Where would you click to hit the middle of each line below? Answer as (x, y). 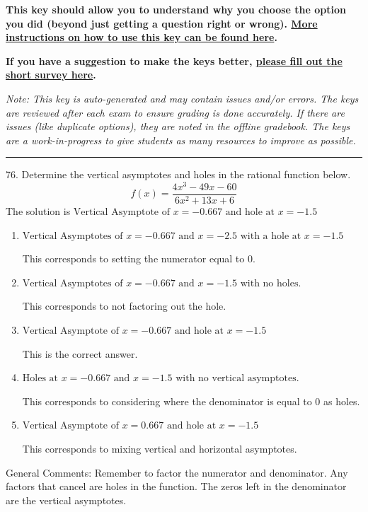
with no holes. (271, 283)
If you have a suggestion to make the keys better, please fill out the (174, 60)
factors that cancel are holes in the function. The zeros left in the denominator (176, 486)
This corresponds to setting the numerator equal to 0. (139, 258)
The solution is (38, 211)
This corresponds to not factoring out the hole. (124, 306)
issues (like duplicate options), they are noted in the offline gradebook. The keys (178, 126)
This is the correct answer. (80, 353)
